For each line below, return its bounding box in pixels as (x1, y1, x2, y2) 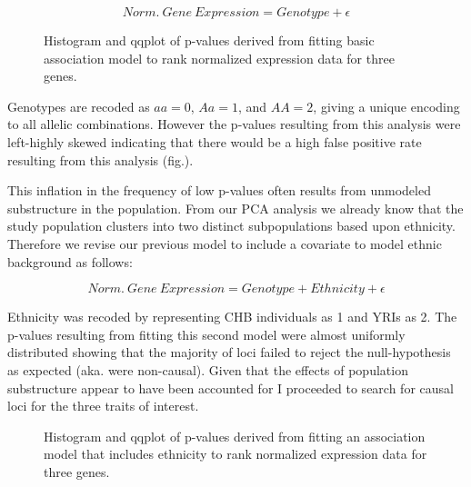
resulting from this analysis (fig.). (7, 150, 194, 169)
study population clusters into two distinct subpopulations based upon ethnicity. (7, 216, 456, 235)
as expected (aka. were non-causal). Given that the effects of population (7, 360, 408, 379)
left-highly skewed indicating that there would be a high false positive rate (7, 132, 422, 151)
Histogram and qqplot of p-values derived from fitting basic (44, 31, 375, 49)
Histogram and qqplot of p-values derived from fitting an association (44, 426, 426, 445)
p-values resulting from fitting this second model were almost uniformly (7, 324, 406, 343)
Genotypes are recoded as (7, 96, 150, 115)
